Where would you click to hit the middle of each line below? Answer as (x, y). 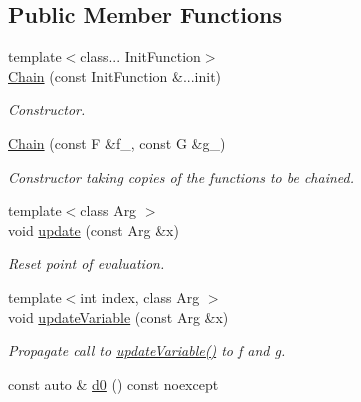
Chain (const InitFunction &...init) (115, 75)
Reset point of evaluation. (86, 263)
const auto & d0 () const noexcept (113, 383)
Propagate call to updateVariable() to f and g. (147, 350)
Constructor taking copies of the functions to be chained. (181, 176)
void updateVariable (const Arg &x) (118, 316)
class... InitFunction (140, 56)
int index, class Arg (140, 296)
